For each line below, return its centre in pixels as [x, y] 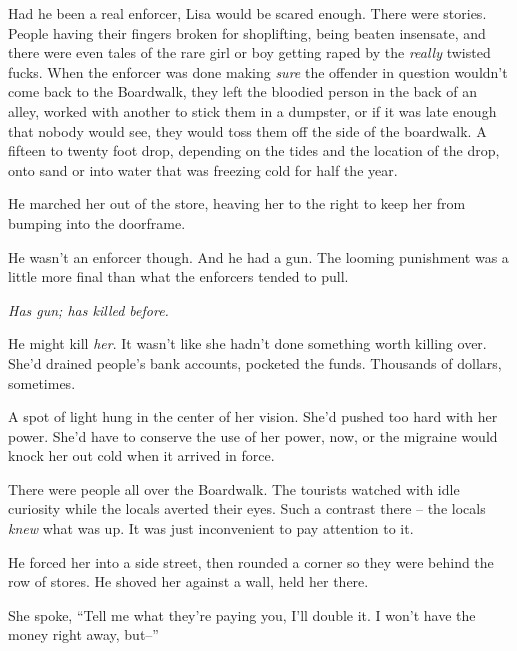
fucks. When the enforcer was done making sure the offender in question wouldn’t [258, 71]
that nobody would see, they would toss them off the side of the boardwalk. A [247, 130]
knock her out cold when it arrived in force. [141, 455]
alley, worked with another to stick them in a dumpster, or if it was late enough [252, 110]
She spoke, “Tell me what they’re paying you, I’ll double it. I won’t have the [242, 614]
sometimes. [42, 382]
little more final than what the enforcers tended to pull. [178, 276]
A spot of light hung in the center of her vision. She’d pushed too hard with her [253, 416]
